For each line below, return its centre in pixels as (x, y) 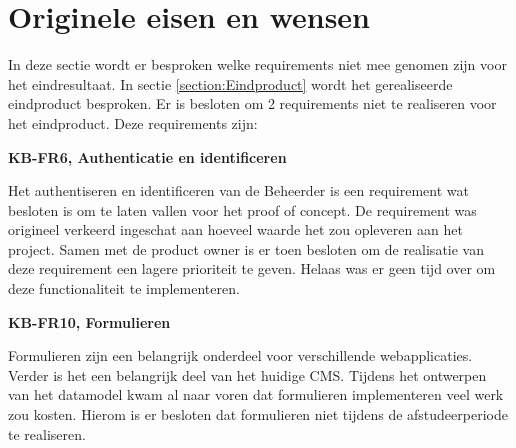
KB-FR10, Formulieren (89, 321)
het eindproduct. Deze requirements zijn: (133, 122)
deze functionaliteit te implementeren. (124, 288)
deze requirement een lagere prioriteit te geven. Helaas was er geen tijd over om (252, 268)
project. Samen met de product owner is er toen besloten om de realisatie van (246, 248)
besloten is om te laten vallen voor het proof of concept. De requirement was (242, 209)
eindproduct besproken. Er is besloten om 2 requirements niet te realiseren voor (252, 103)
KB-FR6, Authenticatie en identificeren (147, 156)
